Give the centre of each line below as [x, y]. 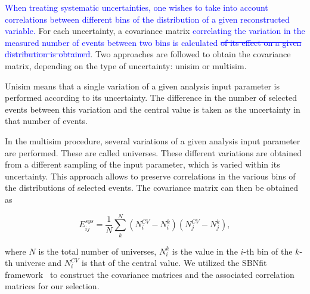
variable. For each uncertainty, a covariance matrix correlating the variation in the [155, 31]
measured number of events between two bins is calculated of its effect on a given [153, 42]
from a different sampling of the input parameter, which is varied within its [142, 164]
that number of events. [46, 121]
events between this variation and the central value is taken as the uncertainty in [153, 109]
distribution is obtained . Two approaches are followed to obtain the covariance [148, 54]
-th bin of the [268, 251]
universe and [38, 263]
